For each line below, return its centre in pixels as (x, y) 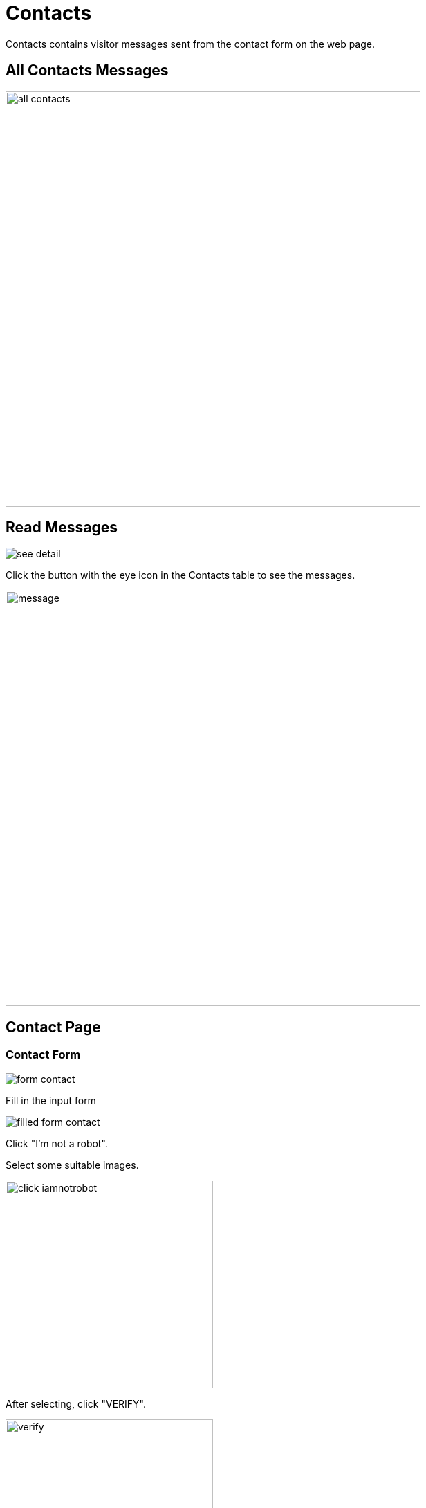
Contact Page (53, 1027)
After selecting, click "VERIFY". (76, 1403)
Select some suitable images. (72, 1165)
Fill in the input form (51, 1100)
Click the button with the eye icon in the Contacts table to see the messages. (180, 575)
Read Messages (62, 528)
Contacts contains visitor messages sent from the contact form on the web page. (191, 44)
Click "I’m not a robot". (57, 1143)
